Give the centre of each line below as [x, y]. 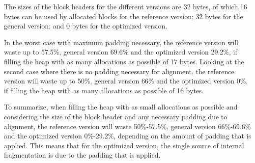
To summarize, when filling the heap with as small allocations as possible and [121, 107]
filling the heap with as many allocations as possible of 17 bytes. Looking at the [124, 61]
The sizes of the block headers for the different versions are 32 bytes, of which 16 [126, 6]
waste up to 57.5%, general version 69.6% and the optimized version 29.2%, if [121, 52]
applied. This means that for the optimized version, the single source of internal [124, 145]
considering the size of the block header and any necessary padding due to [116, 116]
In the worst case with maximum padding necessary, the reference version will [121, 42]
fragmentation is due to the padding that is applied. [82, 155]
